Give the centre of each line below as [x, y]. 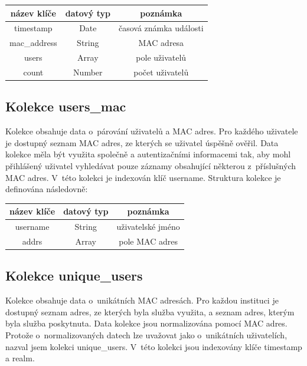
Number [88, 72]
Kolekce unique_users [74, 276]
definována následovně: [47, 189]
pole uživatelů [161, 57]
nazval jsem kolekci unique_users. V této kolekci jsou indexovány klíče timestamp [154, 346]
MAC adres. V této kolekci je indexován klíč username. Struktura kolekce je [143, 177]
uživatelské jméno [148, 227]
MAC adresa [161, 43]
